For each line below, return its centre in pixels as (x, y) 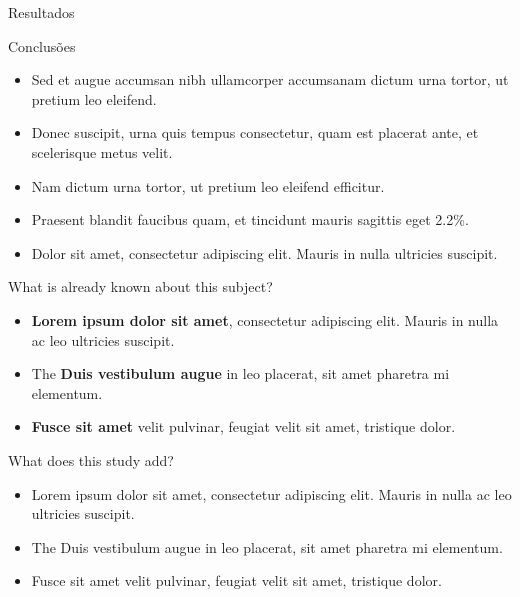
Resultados (41, 12)
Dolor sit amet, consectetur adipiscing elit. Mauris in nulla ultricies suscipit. (264, 252)
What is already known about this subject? (140, 286)
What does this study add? (91, 459)
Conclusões (42, 45)
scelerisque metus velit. (102, 151)
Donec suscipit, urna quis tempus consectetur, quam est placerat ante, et (255, 132)
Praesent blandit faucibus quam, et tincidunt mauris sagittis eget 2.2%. (250, 219)
